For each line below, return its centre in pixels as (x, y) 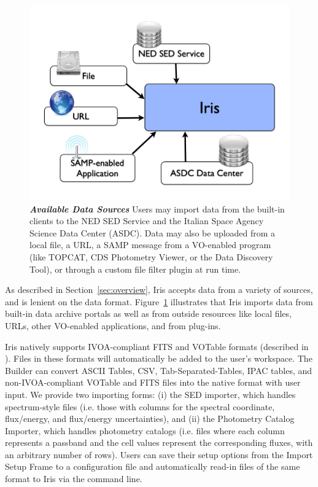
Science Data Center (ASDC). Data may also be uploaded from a (153, 232)
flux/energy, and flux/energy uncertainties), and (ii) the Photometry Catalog (150, 419)
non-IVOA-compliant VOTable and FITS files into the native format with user (153, 382)
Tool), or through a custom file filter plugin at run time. (135, 269)
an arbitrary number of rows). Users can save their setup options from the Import (159, 454)
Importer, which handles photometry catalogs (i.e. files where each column (145, 430)
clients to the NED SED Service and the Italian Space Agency (147, 221)
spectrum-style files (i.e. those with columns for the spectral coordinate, (140, 406)
